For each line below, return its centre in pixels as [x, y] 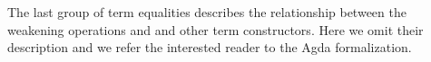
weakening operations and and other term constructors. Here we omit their [215, 29]
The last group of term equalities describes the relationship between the [207, 12]
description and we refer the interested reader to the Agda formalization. [210, 47]
